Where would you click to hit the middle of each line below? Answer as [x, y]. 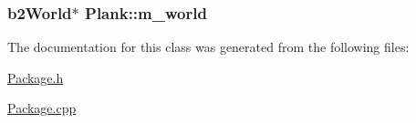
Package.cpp [42, 108]
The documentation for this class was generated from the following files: [208, 47]
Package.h [36, 77]
